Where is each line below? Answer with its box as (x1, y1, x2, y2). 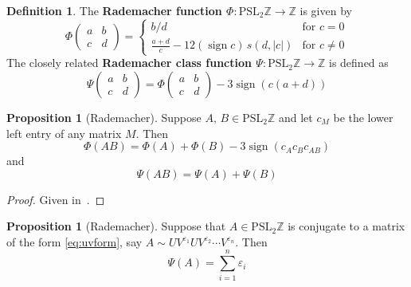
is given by (299, 2, 352, 18)
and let (278, 108, 313, 125)
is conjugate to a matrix (288, 218, 405, 234)
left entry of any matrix (6, 124, 122, 141)
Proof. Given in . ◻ (6, 191, 105, 207)
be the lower (333, 108, 393, 125)
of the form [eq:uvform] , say (6, 233, 143, 250)
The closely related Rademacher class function (6, 54, 252, 71)
